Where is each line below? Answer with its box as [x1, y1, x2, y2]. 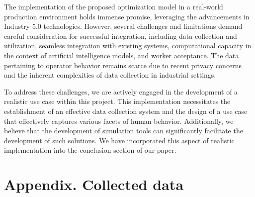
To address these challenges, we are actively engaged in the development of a [4, 86, 238, 97]
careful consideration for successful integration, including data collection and [4, 30, 237, 41]
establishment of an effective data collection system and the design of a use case [4, 105, 248, 116]
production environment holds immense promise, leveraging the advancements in [4, 11, 250, 21]
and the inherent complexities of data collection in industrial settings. [4, 70, 216, 80]
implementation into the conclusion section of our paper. [4, 145, 176, 155]
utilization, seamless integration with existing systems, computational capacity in [4, 40, 252, 51]
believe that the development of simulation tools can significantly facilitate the [4, 125, 243, 136]
